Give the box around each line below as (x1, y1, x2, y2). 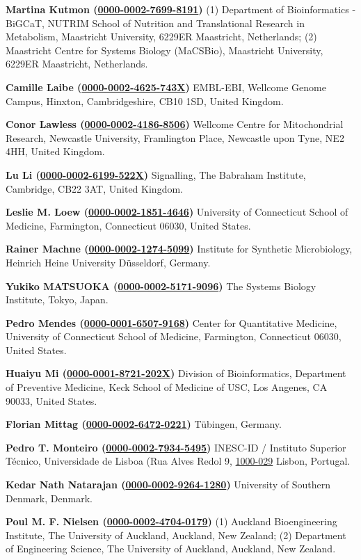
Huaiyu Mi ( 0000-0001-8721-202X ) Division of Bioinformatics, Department (6, 366, 346, 381)
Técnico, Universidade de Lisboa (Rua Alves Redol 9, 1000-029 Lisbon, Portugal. (6, 454, 351, 468)
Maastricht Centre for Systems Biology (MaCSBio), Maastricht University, (6, 42, 323, 57)
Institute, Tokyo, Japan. (6, 292, 109, 307)
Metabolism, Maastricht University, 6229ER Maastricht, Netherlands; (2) (6, 29, 317, 44)
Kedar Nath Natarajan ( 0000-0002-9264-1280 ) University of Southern (6, 477, 330, 492)
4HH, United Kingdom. (6, 144, 105, 159)
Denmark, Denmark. (6, 490, 93, 505)
